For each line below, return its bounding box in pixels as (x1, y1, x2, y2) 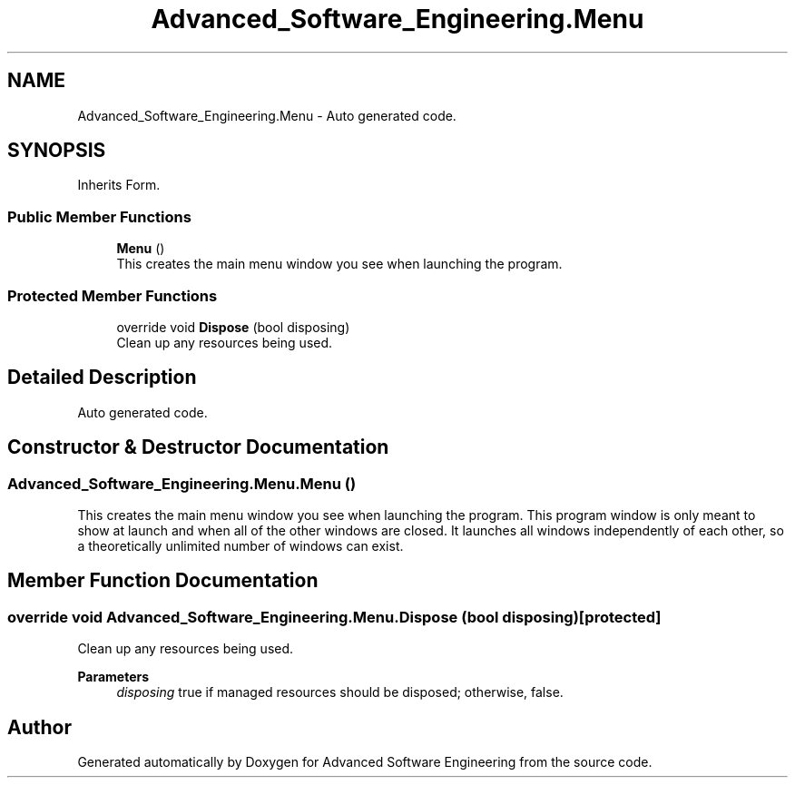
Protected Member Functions (7, 286, 218, 305)
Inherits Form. (77, 177, 161, 193)
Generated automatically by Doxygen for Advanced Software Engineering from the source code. (77, 754, 653, 770)
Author (7, 715, 72, 739)
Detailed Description (7, 366, 197, 389)
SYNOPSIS (7, 139, 106, 162)
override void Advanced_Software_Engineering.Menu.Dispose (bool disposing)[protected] (7, 607, 662, 626)
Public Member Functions (7, 207, 191, 226)
